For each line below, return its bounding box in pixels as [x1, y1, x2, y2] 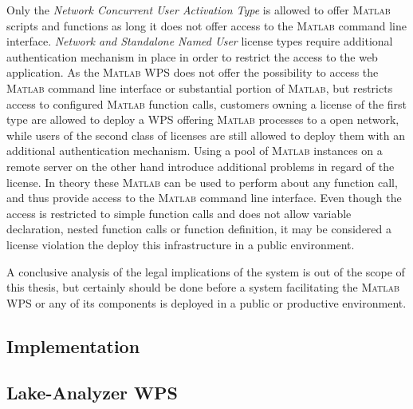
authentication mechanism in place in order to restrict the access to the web [6, 48, 378, 65]
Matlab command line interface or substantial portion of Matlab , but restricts [6, 79, 393, 96]
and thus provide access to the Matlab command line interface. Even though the [6, 189, 402, 206]
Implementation [6, 333, 140, 358]
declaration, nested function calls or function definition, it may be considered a [6, 220, 391, 237]
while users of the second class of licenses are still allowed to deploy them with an [6, 126, 405, 143]
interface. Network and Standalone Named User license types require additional [6, 33, 393, 50]
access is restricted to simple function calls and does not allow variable [6, 204, 352, 221]
